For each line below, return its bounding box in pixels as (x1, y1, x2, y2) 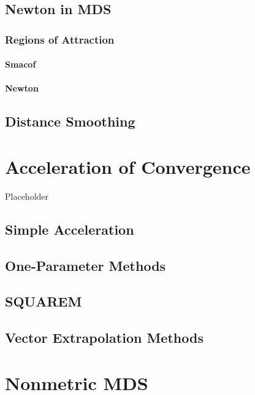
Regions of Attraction (5, 31, 115, 47)
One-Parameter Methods (5, 256, 166, 275)
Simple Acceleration (5, 219, 134, 238)
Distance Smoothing (5, 112, 135, 131)
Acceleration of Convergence (5, 154, 251, 179)
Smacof (5, 58, 36, 71)
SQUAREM (5, 292, 82, 311)
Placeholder (5, 189, 49, 202)
